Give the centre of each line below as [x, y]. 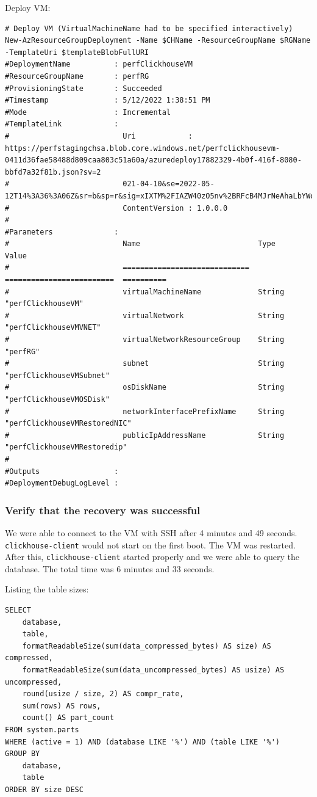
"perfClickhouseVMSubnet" [57, 375]
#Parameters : [62, 232]
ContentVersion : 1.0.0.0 [175, 208]
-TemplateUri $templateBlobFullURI [77, 52]
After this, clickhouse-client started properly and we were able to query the [152, 557]
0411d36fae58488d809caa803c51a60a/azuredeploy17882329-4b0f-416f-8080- [153, 160]
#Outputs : [62, 471]
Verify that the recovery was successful [103, 510]
